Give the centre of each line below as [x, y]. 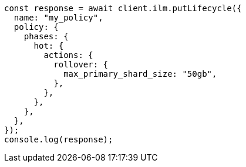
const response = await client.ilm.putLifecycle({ [123, 8]
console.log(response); [59, 139]
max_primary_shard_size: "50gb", [140, 74]
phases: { [46, 36]
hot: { [49, 46]
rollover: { [81, 64]
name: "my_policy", [58, 18]
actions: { [68, 55]
